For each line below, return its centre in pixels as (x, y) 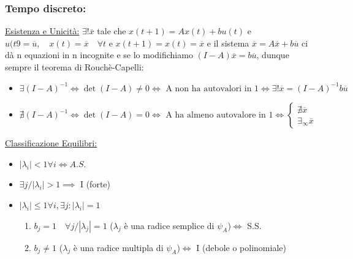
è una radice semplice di (169, 225)
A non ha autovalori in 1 (212, 88)
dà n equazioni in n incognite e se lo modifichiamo (99, 55)
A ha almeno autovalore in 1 (219, 115)
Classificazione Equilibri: (51, 143)
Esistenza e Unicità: (42, 31)
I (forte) (95, 184)
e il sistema (228, 43)
